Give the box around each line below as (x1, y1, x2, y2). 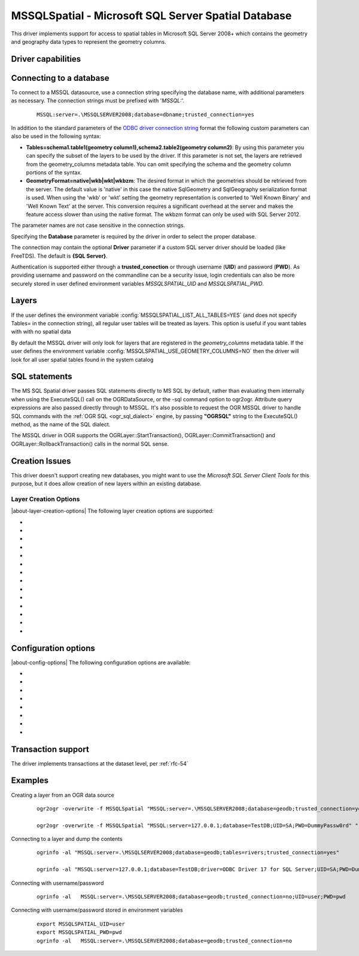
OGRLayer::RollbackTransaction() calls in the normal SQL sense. (11, 440, 169, 447)
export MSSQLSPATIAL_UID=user (36, 920, 126, 927)
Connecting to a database (11, 72, 109, 83)
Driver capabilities (11, 54, 81, 64)
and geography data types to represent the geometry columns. (11, 38, 167, 45)
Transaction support (11, 744, 89, 754)
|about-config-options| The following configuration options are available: (11, 659, 191, 666)
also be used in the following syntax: (11, 132, 101, 140)
